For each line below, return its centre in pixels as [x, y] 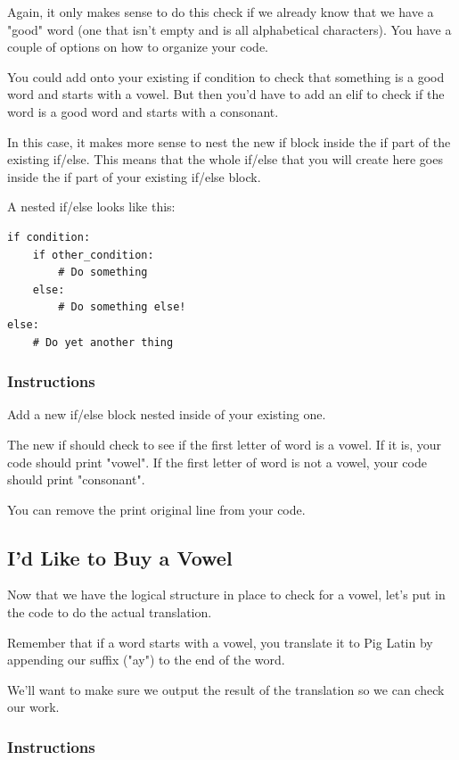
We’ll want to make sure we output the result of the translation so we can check [226, 689]
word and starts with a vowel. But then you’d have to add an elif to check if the [226, 94]
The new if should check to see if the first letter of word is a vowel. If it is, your [224, 444]
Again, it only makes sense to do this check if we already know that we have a [221, 12]
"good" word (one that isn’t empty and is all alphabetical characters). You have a [229, 29]
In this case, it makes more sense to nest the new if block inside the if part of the [229, 141]
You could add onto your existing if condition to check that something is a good [226, 76]
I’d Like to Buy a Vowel [120, 557]
